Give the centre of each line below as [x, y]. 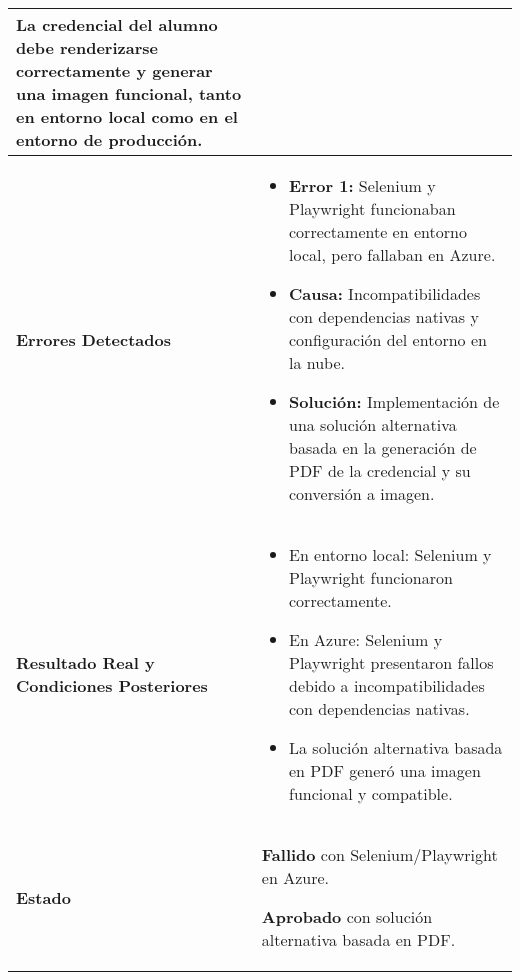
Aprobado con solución [347, 916]
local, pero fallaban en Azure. [392, 254]
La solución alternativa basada [396, 747]
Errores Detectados [93, 339]
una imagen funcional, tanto [129, 93]
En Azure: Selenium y [366, 639]
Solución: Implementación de [394, 401]
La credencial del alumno [117, 24]
